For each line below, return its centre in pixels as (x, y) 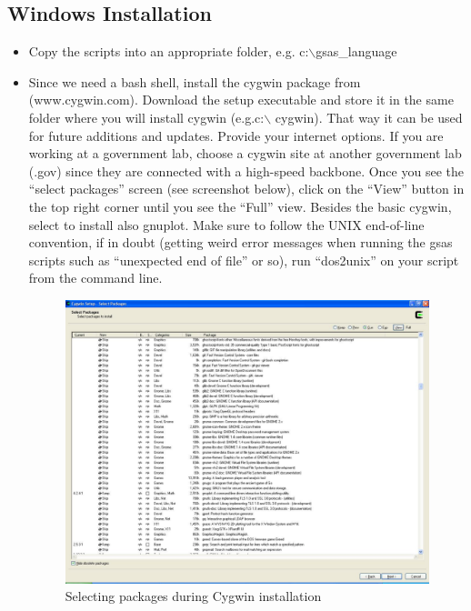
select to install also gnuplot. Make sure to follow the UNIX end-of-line (226, 224)
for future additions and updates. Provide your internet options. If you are (236, 135)
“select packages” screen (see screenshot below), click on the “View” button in (246, 189)
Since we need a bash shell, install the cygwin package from (195, 81)
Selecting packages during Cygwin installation (193, 596)
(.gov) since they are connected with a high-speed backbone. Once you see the (246, 170)
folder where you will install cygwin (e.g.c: (146, 117)
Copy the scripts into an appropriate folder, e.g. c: (169, 51)
